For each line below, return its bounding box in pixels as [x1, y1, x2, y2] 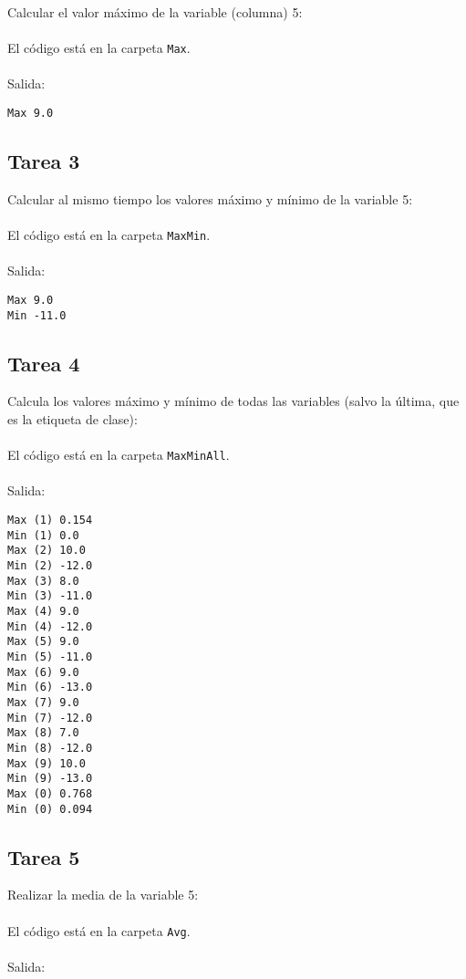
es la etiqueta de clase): [7, 410, 138, 429]
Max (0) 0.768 [7, 786, 93, 800]
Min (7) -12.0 [7, 711, 93, 724]
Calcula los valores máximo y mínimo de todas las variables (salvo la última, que [7, 391, 460, 411]
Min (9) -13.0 [7, 772, 93, 786]
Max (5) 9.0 [7, 635, 79, 649]
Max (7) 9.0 [7, 695, 79, 709]
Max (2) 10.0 [7, 544, 86, 557]
